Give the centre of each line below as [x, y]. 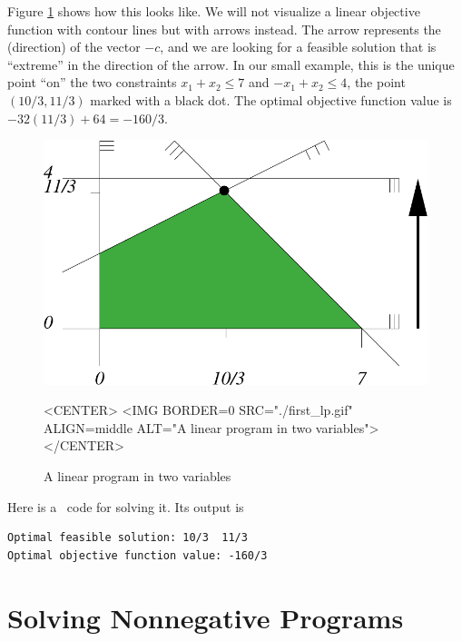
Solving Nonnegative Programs [206, 617]
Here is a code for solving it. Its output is [126, 506]
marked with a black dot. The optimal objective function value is [271, 99]
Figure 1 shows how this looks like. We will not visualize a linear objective [214, 11]
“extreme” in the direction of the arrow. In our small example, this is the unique [231, 64]
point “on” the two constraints [92, 82]
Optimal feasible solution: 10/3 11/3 [128, 538]
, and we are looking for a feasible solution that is [298, 47]
